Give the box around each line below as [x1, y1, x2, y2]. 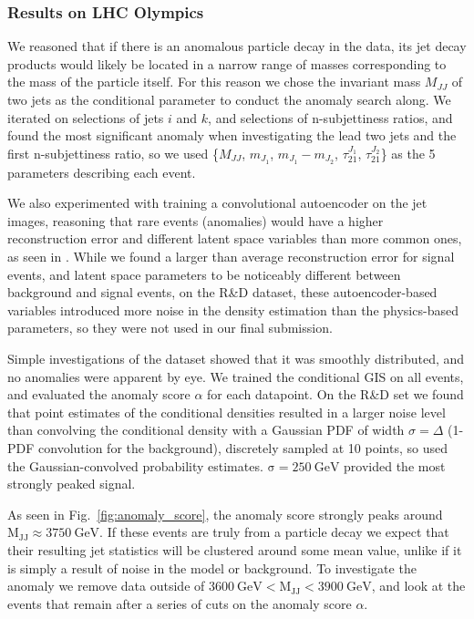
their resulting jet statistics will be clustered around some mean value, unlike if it [7, 540, 462, 559]
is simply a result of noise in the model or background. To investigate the [7, 558, 417, 577]
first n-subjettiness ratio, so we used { [7, 143, 219, 162]
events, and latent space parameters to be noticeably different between [7, 264, 401, 284]
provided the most [344, 456, 446, 475]
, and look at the [371, 576, 466, 595]
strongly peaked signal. [7, 474, 136, 493]
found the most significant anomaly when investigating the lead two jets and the [7, 126, 457, 145]
